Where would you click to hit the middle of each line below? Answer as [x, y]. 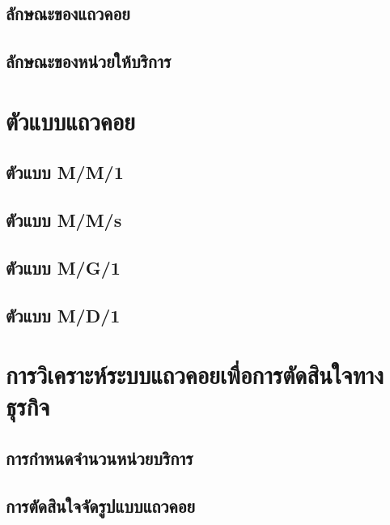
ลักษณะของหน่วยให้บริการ [89, 61]
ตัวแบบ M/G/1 [63, 267]
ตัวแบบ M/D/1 [63, 315]
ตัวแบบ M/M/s [64, 220]
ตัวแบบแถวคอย [70, 120]
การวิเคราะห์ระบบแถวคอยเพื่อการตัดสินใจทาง [195, 375]
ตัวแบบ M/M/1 [65, 172]
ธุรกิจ [28, 406]
